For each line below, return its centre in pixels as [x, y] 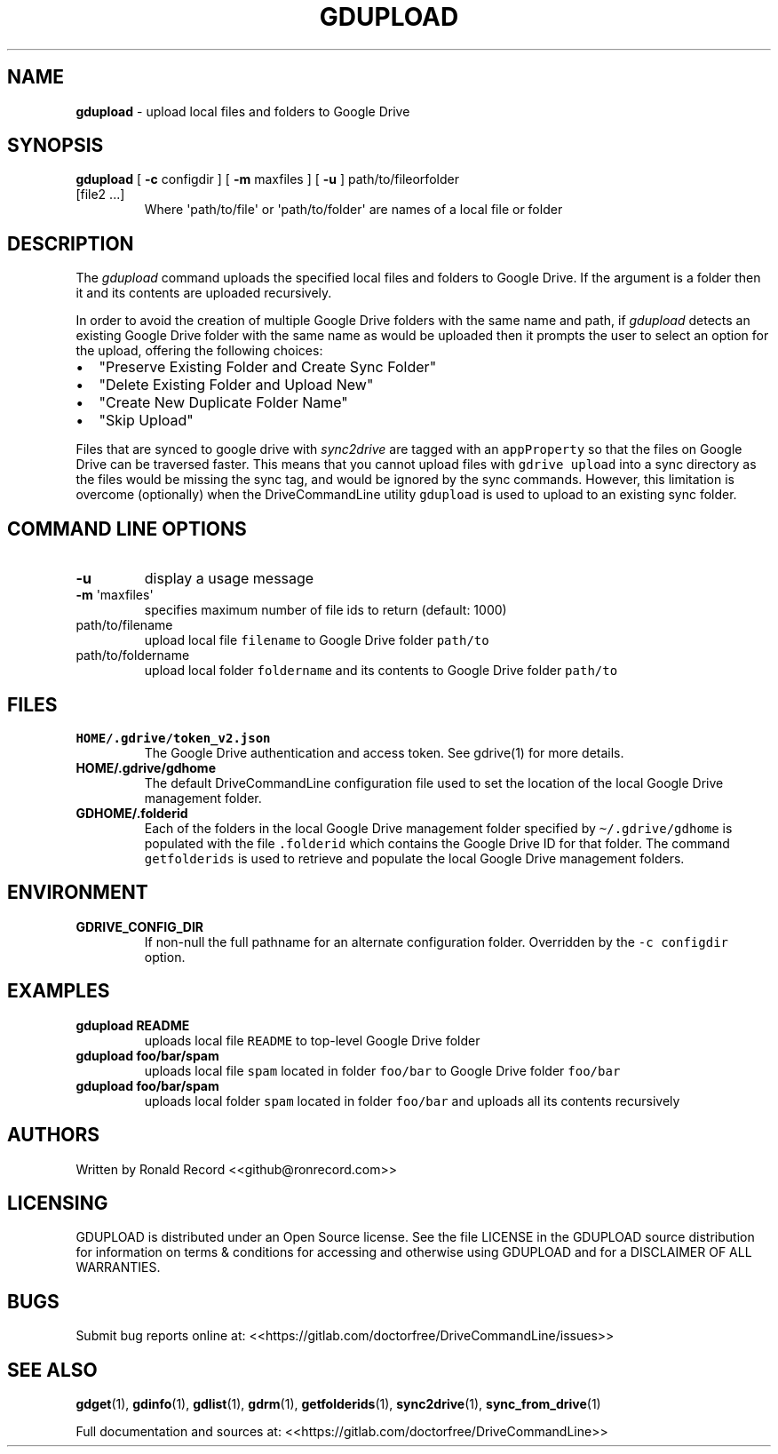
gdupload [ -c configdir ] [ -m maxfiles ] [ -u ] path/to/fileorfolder [267, 179]
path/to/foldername [133, 655]
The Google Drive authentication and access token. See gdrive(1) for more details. [384, 752]
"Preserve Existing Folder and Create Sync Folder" [268, 367]
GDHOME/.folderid [132, 813]
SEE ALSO [52, 1370]
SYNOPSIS [56, 146]
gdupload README [133, 1025]
